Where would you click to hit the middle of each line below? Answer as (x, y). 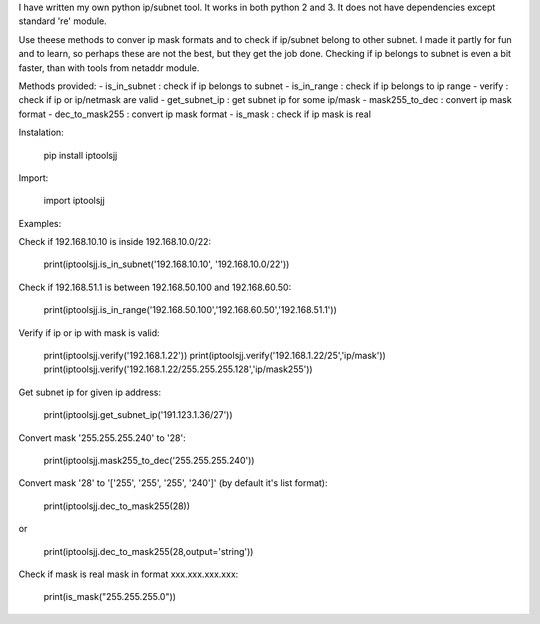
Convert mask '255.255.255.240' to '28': (102, 437)
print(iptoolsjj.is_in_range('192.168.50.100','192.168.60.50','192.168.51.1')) (190, 310)
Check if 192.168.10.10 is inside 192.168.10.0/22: (115, 242)
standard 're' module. (62, 21)
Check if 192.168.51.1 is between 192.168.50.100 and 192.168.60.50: (155, 287)
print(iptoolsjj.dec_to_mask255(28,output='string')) (148, 551)
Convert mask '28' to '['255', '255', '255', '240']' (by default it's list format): (173, 483)
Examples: (40, 223)
